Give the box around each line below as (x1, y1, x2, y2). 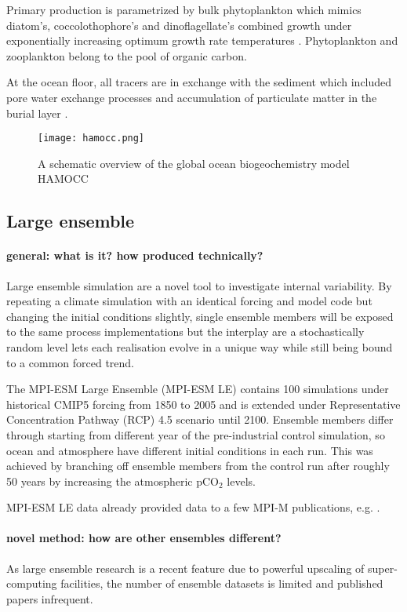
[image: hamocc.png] (38, 133, 145, 144)
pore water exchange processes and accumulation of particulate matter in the (6, 89, 377, 105)
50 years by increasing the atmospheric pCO (6, 472, 219, 489)
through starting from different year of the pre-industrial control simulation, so (6, 426, 385, 443)
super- (368, 559, 398, 576)
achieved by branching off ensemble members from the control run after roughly (6, 457, 390, 474)
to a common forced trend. (6, 354, 135, 370)
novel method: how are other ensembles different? (6, 530, 282, 546)
